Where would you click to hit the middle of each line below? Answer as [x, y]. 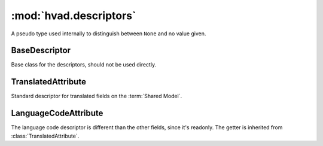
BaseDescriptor [41, 51]
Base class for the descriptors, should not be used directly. [84, 65]
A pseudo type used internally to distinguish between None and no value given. [109, 34]
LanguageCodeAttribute [57, 113]
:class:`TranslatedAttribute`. [45, 136]
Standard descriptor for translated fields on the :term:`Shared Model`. [97, 96]
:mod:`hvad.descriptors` [74, 16]
